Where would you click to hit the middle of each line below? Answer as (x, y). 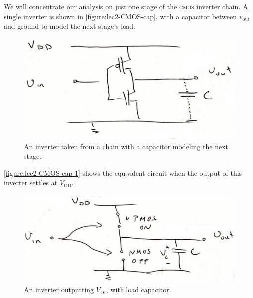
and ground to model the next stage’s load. (70, 26)
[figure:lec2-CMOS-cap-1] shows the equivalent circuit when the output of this (123, 172)
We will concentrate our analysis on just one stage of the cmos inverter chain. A (126, 6)
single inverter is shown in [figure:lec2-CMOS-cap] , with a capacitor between (121, 16)
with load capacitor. (141, 289)
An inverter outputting (59, 289)
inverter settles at (31, 182)
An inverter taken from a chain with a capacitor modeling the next (126, 146)
